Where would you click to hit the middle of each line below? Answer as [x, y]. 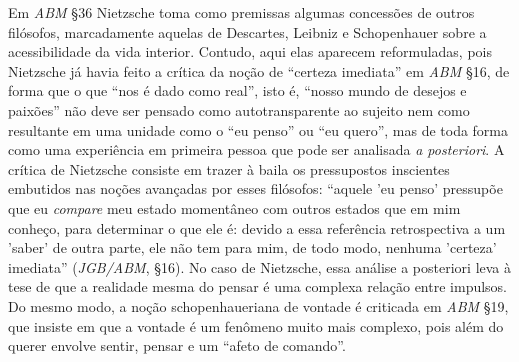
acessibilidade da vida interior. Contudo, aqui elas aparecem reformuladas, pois [250, 51]
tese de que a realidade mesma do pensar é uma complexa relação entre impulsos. [258, 286]
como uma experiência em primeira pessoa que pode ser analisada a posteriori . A [256, 149]
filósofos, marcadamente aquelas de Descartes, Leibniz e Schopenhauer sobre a [247, 31]
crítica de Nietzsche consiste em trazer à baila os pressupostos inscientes [229, 168]
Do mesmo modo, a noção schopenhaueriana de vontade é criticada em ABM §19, [258, 305]
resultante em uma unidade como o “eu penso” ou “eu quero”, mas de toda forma [258, 129]
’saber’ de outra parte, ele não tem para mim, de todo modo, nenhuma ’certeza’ [252, 247]
